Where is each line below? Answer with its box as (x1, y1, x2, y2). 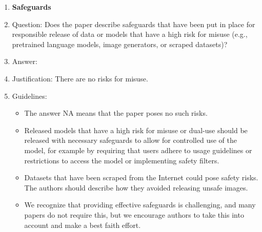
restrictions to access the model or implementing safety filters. (24, 155, 219, 165)
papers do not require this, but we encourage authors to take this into (24, 209, 244, 220)
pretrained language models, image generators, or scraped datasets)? (12, 38, 228, 49)
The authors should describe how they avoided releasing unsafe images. (24, 182, 248, 193)
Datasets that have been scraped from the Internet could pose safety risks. (24, 172, 258, 183)
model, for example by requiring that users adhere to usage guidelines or (24, 144, 252, 155)
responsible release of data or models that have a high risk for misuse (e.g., (12, 29, 248, 39)
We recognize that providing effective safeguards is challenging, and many (24, 199, 256, 210)
